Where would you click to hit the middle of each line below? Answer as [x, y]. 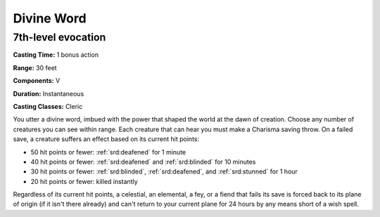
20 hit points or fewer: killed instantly [84, 181]
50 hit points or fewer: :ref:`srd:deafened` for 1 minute [108, 152]
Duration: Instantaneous [49, 93]
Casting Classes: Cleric [48, 106]
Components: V [37, 81]
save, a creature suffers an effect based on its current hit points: [106, 139]
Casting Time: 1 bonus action [56, 55]
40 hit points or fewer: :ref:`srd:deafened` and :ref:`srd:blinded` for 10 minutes [143, 162]
